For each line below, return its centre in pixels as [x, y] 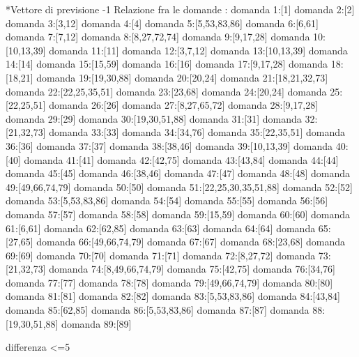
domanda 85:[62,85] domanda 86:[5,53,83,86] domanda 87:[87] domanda [158, 310]
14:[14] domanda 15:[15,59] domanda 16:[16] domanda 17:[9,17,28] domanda [167, 64]
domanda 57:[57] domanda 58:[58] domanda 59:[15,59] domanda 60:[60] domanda [178, 214]
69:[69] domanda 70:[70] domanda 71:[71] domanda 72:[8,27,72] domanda [161, 255]
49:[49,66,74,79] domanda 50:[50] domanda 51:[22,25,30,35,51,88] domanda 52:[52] [179, 187]
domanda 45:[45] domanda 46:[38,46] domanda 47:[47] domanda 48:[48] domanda [178, 173]
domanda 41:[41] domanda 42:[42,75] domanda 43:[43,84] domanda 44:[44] [181, 159]
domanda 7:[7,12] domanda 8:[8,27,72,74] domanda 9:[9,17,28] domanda [158, 37]
